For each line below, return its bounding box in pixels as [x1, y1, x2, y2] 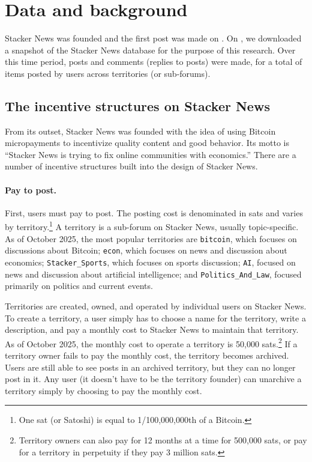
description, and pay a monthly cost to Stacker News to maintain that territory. [5, 323, 299, 336]
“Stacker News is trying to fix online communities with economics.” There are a [5, 148, 296, 160]
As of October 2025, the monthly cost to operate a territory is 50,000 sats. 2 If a [5, 335, 298, 350]
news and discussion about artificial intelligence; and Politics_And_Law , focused [5, 267, 302, 280]
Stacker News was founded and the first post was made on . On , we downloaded [5, 32, 302, 44]
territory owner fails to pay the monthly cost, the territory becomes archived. [5, 348, 289, 361]
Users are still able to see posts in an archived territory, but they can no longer [5, 360, 296, 373]
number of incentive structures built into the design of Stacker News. [5, 160, 258, 172]
